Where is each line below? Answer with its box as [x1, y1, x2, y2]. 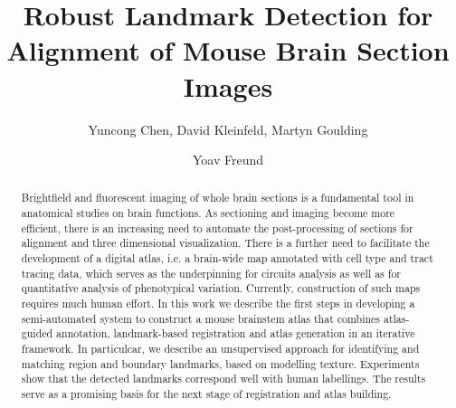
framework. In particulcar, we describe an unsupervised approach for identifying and [21, 341, 420, 356]
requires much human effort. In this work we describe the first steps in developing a [21, 296, 415, 311]
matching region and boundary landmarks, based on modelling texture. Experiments [21, 356, 420, 371]
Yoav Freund [192, 150, 264, 169]
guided [21, 326, 53, 341]
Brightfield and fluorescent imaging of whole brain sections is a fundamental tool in [21, 190, 414, 205]
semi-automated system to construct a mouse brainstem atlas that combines [21, 310, 381, 326]
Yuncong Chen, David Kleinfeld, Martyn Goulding [88, 119, 368, 138]
